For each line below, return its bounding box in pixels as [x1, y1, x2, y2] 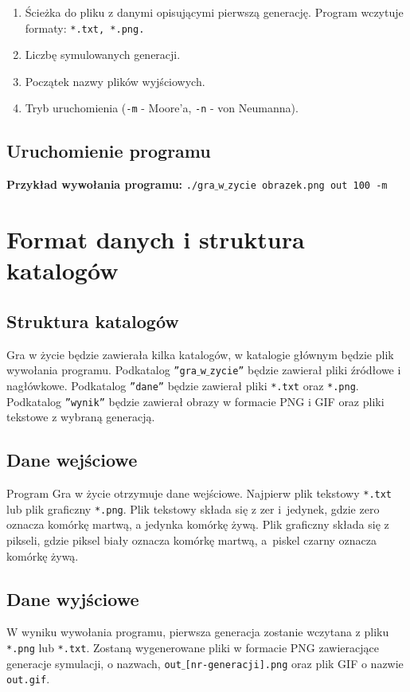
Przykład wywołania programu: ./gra [6, 176, 215, 193]
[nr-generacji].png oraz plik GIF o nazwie [185, 655, 404, 671]
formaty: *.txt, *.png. [25, 19, 145, 36]
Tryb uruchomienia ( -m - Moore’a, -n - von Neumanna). [25, 100, 299, 116]
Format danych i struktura [6, 223, 305, 256]
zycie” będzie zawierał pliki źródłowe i [209, 362, 401, 378]
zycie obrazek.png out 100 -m [228, 180, 388, 192]
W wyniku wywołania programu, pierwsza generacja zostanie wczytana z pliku [6, 624, 389, 640]
